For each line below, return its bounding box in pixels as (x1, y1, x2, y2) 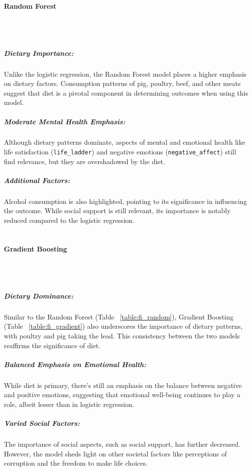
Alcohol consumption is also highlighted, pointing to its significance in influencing (4, 196, 247, 206)
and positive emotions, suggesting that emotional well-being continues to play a (4, 389, 240, 400)
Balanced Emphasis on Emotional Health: (4, 359, 147, 369)
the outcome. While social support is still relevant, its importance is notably (4, 205, 231, 216)
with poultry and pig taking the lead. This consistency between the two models (4, 331, 240, 340)
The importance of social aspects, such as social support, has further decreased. (4, 439, 240, 449)
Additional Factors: (4, 175, 70, 185)
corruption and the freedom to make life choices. (4, 458, 148, 468)
